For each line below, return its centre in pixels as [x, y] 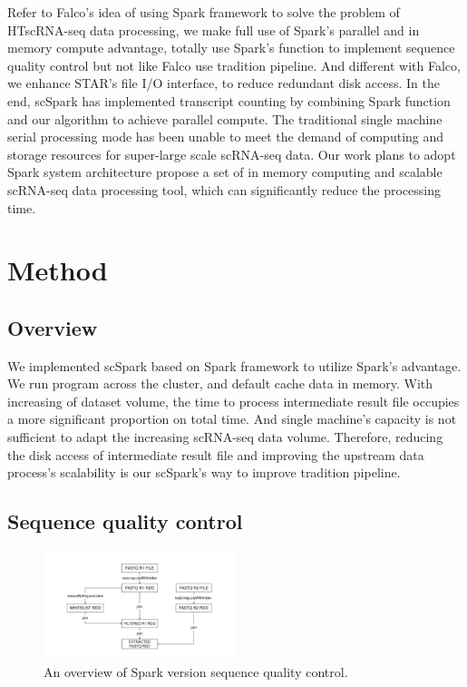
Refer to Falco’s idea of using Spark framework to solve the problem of [204, 12]
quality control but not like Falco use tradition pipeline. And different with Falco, [234, 65]
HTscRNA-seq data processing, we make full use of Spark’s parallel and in [214, 29]
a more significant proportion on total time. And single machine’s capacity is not [232, 419]
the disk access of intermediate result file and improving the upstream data [216, 454]
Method [58, 270]
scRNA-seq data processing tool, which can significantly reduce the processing [224, 189]
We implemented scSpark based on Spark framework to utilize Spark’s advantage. [234, 365]
